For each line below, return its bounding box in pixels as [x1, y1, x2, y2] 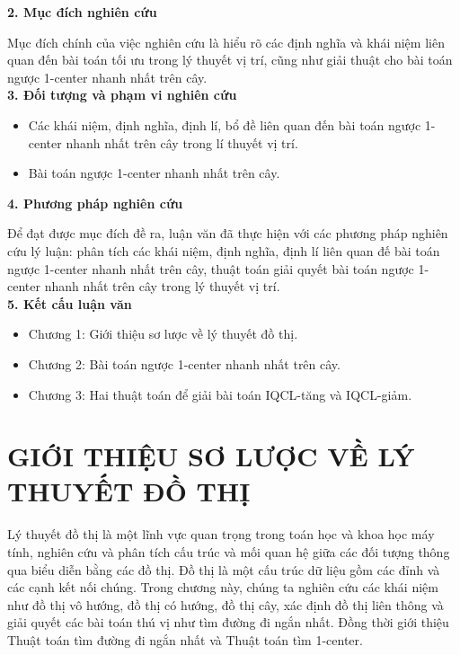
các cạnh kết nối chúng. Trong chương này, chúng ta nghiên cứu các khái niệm [7, 578, 438, 597]
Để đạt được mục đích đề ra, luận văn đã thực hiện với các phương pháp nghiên [7, 224, 448, 243]
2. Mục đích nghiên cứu [7, 3, 157, 21]
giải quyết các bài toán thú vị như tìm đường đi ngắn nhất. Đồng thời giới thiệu [7, 613, 449, 632]
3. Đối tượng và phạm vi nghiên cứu [7, 85, 237, 104]
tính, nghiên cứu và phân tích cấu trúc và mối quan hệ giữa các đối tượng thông [7, 543, 450, 561]
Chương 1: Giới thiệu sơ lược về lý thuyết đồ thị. [28, 324, 298, 343]
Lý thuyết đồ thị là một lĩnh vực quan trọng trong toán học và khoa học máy [7, 525, 435, 544]
